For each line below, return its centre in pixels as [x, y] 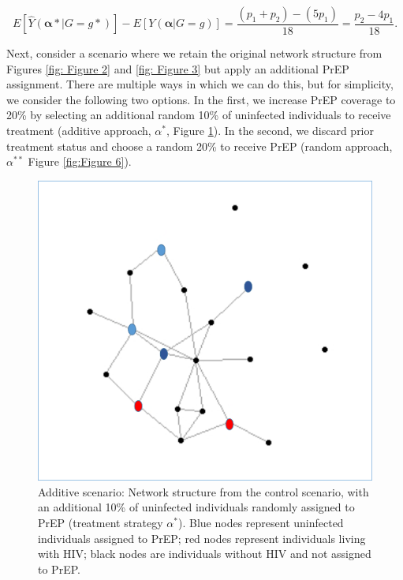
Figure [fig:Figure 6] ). [80, 161]
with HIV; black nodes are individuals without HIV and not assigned [205, 554]
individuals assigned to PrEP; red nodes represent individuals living [202, 538]
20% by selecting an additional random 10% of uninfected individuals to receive [199, 115]
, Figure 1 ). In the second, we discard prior [270, 130]
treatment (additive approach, [79, 130]
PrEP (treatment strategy [101, 523]
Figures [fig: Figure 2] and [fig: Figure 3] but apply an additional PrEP [178, 68]
